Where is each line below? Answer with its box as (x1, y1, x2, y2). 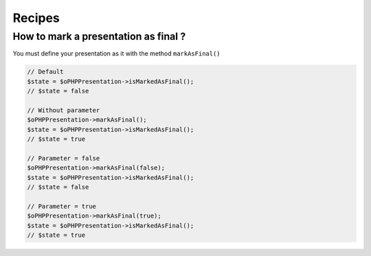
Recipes (12, 10, 60, 25)
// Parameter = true (27, 202, 96, 210)
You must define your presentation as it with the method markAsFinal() (12, 49, 221, 58)
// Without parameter (27, 106, 100, 114)
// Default (27, 68, 64, 75)
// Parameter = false (27, 154, 100, 162)
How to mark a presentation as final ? (12, 30, 186, 43)
